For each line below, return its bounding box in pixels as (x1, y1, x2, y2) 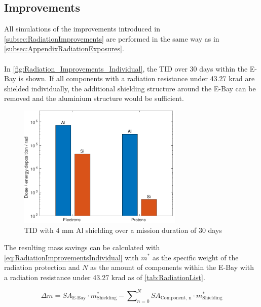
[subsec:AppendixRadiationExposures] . (4, 43, 124, 54)
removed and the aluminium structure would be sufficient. (4, 93, 184, 104)
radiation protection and (4, 262, 80, 272)
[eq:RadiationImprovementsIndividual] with (4, 252, 139, 262)
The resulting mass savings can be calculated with (4, 242, 160, 252)
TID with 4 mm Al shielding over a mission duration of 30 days (24, 225, 222, 235)
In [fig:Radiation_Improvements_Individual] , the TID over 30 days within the (4, 63, 248, 74)
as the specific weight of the (152, 252, 239, 262)
